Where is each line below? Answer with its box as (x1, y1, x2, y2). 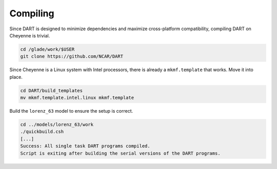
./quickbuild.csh (20, 129, 64, 135)
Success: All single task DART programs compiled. (20, 143, 151, 149)
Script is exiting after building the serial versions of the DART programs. (20, 150, 221, 156)
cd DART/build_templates (20, 88, 83, 93)
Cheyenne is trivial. (9, 32, 50, 38)
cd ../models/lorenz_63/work (20, 122, 94, 128)
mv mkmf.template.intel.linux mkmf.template (20, 95, 134, 101)
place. (9, 74, 23, 80)
